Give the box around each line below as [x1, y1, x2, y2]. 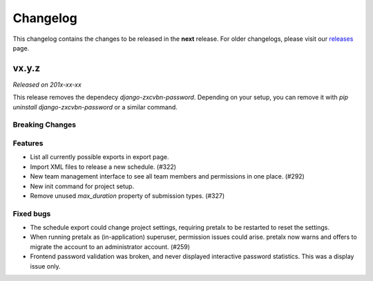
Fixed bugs [12, 208, 51, 218]
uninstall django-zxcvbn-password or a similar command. [12, 102, 178, 111]
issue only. [30, 262, 61, 270]
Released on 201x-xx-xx [12, 80, 82, 89]
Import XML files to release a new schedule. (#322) [30, 163, 176, 171]
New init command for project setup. [30, 182, 135, 190]
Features [12, 138, 44, 148]
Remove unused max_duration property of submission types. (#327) [30, 191, 225, 200]
